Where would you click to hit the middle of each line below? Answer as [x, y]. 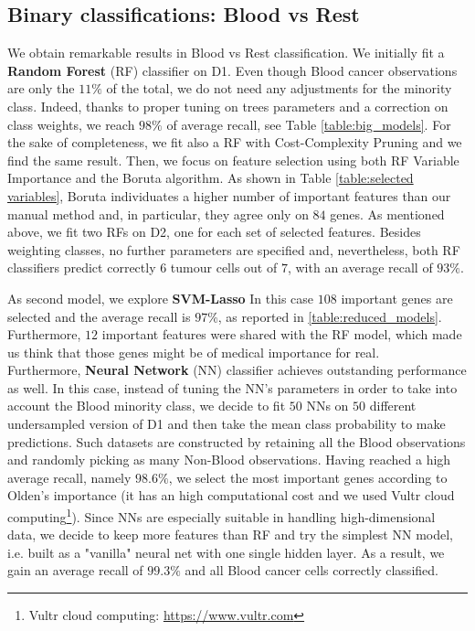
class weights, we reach [71, 124]
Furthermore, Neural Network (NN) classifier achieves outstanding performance [237, 370]
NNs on [327, 406]
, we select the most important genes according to [308, 477]
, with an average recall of [360, 267]
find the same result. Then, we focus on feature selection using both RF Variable [233, 160]
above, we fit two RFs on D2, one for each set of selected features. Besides [214, 232]
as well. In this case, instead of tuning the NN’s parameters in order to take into [232, 387]
